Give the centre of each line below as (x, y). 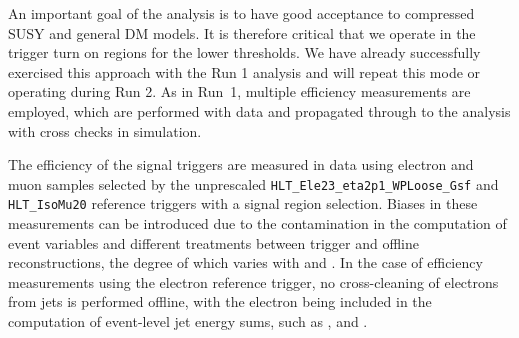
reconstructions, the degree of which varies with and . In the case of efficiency (245, 262)
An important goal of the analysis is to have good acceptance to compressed (241, 13)
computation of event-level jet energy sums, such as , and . (188, 321)
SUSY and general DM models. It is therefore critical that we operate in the (242, 32)
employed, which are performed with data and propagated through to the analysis (259, 110)
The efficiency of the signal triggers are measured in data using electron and (241, 164)
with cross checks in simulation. (105, 130)
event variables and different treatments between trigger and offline (213, 242)
